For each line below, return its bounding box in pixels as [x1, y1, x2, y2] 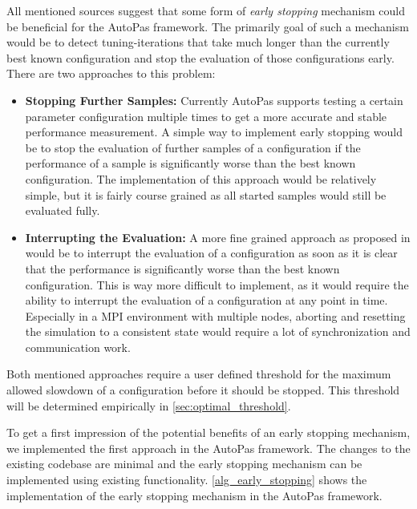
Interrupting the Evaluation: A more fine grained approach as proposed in [25, 228, 411, 245]
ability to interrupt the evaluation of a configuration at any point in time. [25, 292, 388, 309]
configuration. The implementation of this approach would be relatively [25, 170, 377, 187]
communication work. [25, 338, 131, 355]
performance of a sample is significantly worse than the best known [25, 155, 356, 172]
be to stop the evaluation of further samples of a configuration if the [25, 139, 361, 156]
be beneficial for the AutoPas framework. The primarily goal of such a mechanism [6, 18, 409, 34]
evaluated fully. [25, 202, 100, 219]
